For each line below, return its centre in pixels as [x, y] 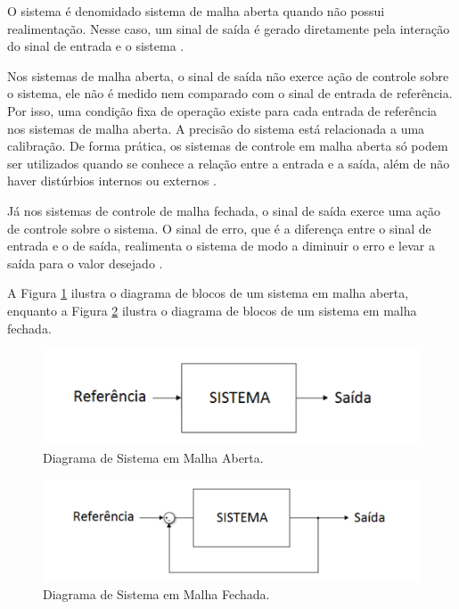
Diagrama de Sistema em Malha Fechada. [156, 594]
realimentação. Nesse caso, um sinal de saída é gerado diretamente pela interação [229, 28]
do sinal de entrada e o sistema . [96, 46]
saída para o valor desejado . [85, 263]
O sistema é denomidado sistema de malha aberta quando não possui [196, 11]
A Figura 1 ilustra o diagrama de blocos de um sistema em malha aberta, [208, 293]
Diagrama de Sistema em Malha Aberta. [153, 457]
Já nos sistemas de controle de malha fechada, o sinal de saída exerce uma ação [224, 210]
